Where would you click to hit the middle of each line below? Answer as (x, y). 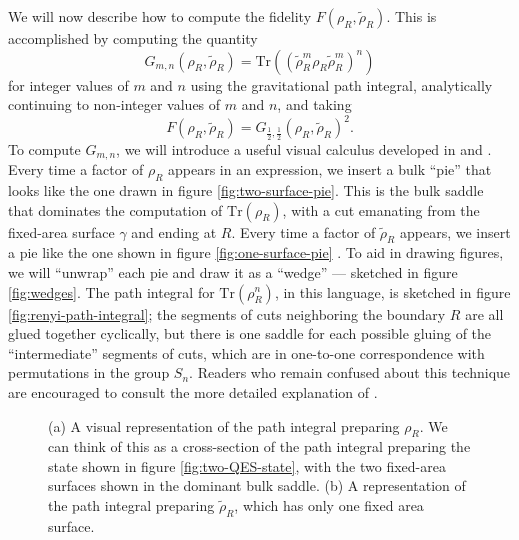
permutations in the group (89, 372)
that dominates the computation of (115, 209)
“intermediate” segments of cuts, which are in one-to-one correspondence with (246, 352)
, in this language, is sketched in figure (392, 291)
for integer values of (68, 84)
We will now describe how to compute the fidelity (160, 16)
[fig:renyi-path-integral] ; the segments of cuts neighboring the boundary (227, 313)
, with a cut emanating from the (381, 209)
